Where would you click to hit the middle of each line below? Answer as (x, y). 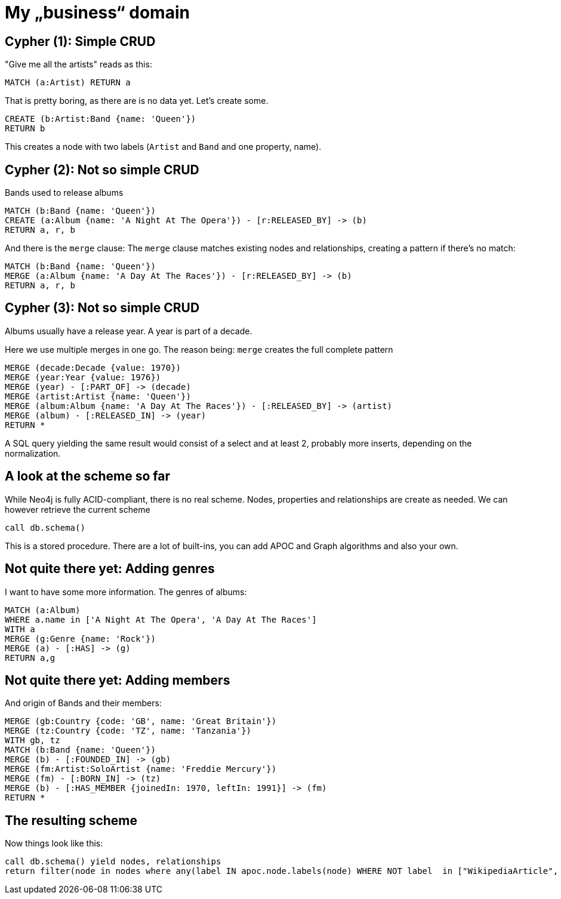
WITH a (20, 629)
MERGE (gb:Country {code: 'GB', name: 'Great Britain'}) (141, 721)
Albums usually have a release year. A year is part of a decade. (129, 331)
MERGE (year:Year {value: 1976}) (83, 377)
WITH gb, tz (33, 741)
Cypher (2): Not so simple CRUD (102, 170)
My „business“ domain (97, 13)
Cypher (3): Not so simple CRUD (102, 308)
